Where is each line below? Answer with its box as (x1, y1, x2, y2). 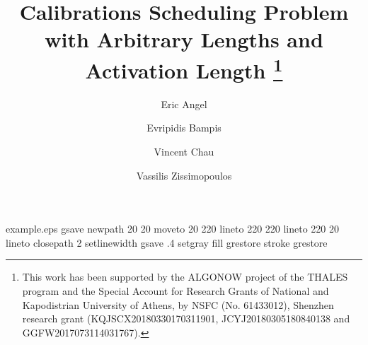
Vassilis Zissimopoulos (136, 168, 232, 182)
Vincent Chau (154, 144, 214, 159)
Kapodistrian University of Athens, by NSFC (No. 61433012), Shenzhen (22, 297, 334, 312)
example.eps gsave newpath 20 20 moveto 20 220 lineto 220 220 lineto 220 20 (6, 221, 340, 236)
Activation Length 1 (85, 52, 283, 84)
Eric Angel (161, 96, 207, 111)
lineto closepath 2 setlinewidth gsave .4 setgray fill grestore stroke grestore (6, 235, 328, 250)
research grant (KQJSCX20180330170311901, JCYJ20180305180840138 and (22, 311, 350, 326)
